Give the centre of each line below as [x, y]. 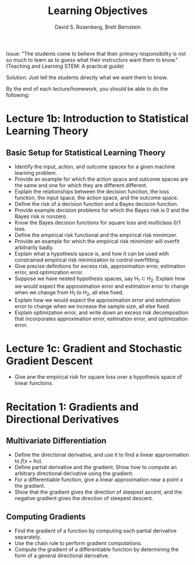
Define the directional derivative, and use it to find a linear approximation [102, 455]
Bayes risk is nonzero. [41, 216]
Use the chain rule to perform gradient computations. [78, 543]
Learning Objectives [98, 11]
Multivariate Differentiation [56, 441]
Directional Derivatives [63, 419]
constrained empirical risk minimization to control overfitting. [87, 260]
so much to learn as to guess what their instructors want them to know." [92, 60]
